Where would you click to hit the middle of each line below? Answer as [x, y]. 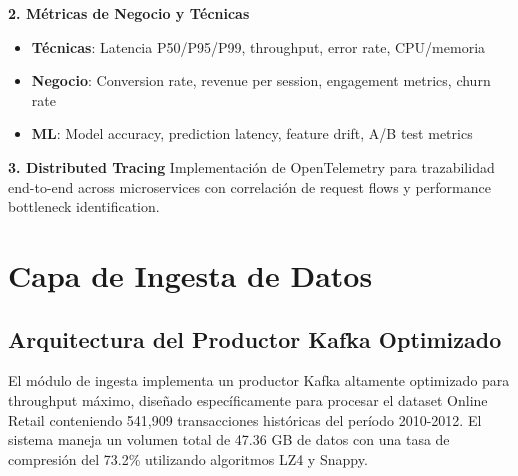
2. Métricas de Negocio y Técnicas [129, 13]
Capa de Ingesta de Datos [190, 274]
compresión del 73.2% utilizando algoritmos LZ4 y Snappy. [188, 458]
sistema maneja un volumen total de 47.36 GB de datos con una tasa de [229, 439]
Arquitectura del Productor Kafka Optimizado [255, 338]
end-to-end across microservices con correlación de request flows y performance [249, 186]
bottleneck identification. [84, 206]
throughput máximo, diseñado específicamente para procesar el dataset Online [248, 399]
